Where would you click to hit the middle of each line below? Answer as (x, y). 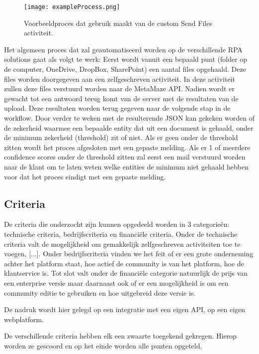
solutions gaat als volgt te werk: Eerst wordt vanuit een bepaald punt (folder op (126, 59)
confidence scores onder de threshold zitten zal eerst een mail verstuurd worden (125, 157)
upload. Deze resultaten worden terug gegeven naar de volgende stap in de (117, 108)
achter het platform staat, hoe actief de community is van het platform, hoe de (124, 263)
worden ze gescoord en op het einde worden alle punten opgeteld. (103, 345)
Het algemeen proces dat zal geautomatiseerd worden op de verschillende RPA (123, 49)
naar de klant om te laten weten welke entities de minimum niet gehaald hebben (127, 166)
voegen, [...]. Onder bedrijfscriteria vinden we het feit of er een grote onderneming (129, 254)
